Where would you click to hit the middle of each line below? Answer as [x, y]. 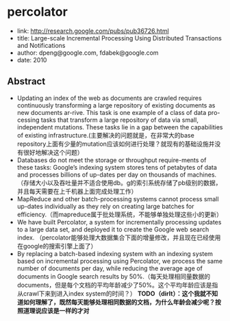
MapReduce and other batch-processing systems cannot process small [118, 198]
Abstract [26, 82]
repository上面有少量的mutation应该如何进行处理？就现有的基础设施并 [116, 144]
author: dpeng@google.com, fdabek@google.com [88, 53]
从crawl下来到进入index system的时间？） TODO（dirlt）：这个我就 [112, 293]
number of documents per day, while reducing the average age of [110, 268]
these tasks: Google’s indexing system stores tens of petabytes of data [117, 167]
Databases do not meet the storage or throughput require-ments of [112, 160]
